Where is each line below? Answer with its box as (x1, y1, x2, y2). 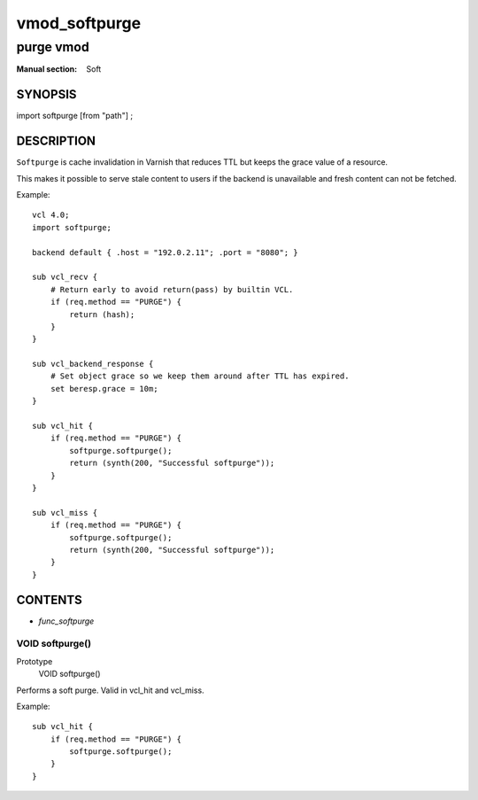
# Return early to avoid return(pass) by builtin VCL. (50, 284, 294, 294)
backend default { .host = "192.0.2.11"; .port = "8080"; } (32, 247, 298, 257)
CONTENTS (16, 592, 83, 607)
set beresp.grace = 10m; (50, 384, 158, 393)
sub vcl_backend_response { (32, 359, 154, 369)
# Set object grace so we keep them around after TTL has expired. (50, 371, 350, 381)
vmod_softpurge (16, 13, 142, 33)
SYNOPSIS (16, 87, 77, 102)
